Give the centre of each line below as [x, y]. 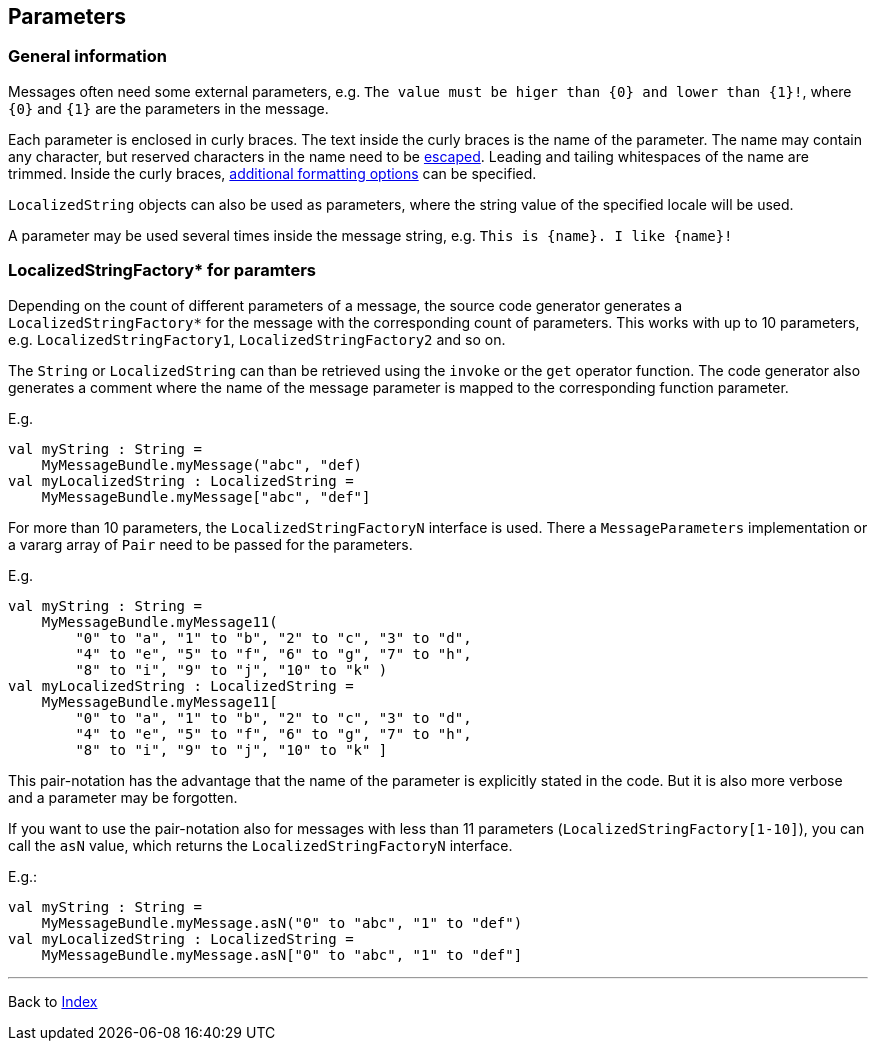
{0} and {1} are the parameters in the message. [168, 108]
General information [87, 56]
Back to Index [53, 1001]
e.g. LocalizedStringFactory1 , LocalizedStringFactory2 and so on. [257, 339]
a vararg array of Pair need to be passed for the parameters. [210, 544]
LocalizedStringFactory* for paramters [162, 270]
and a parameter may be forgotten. [123, 797]
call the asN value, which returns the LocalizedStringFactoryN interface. [260, 845]
